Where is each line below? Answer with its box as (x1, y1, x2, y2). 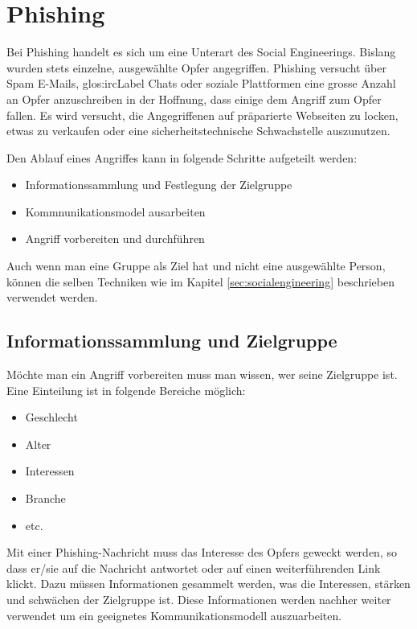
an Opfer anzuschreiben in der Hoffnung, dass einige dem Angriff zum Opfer (6, 90, 382, 107)
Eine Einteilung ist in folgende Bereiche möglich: (6, 381, 246, 398)
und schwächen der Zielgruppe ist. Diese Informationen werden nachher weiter (6, 590, 391, 607)
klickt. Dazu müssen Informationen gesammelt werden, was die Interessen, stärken (6, 575, 411, 592)
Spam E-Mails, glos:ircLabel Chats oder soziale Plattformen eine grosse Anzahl (6, 75, 396, 92)
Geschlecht (25, 409, 78, 425)
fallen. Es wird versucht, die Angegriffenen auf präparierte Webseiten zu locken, (6, 106, 399, 123)
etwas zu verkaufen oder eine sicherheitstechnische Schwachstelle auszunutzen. (6, 122, 390, 139)
